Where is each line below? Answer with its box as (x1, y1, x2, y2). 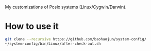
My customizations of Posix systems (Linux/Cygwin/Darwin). (5, 4, 127, 10)
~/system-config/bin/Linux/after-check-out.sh (5, 41, 101, 46)
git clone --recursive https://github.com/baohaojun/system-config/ (5, 37, 147, 41)
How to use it (5, 21, 59, 32)
